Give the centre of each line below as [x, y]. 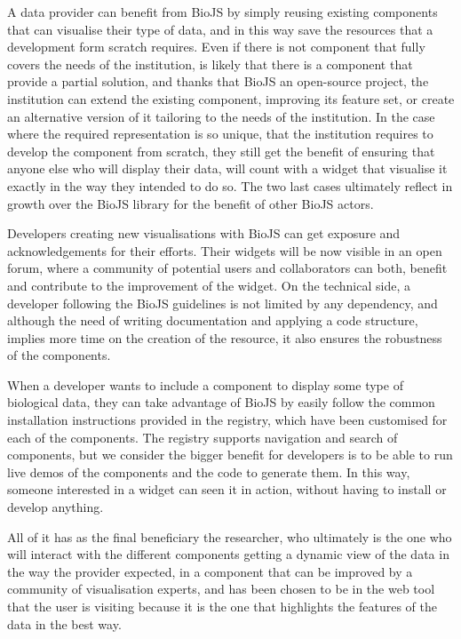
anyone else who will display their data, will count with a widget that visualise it [227, 168]
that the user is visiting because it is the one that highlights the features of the [222, 606]
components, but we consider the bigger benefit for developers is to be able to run [230, 455]
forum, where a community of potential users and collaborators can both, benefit [227, 268]
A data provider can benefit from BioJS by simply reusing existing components [223, 12]
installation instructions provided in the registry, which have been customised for [227, 420]
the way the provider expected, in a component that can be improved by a [210, 571]
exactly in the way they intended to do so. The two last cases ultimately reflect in [230, 185]
